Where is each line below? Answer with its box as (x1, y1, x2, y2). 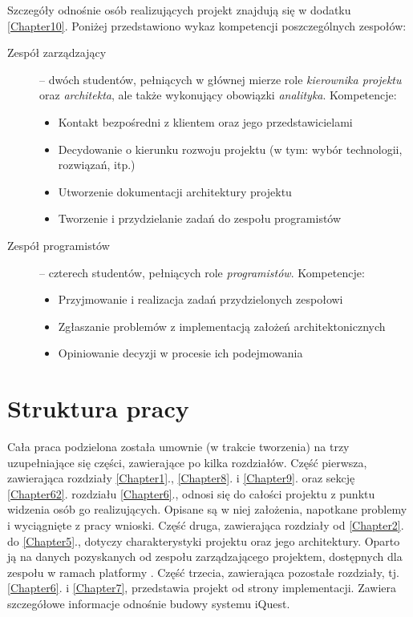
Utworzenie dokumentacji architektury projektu (58, 183, 292, 200)
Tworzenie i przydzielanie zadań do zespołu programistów (58, 210, 342, 227)
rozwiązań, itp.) (58, 156, 136, 173)
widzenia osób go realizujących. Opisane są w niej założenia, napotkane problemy (7, 501, 407, 518)
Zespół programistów (7, 236, 110, 253)
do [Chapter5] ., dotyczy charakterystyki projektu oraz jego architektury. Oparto (7, 532, 400, 549)
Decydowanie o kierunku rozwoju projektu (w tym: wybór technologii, (58, 140, 403, 157)
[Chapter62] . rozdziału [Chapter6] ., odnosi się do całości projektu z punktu (7, 485, 375, 502)
